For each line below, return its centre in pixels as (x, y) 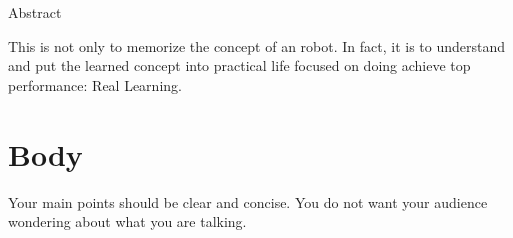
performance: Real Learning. (95, 84)
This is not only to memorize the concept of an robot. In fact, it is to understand (257, 45)
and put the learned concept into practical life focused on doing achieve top (239, 65)
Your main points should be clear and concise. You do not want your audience (248, 201)
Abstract (35, 12)
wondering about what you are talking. (127, 221)
